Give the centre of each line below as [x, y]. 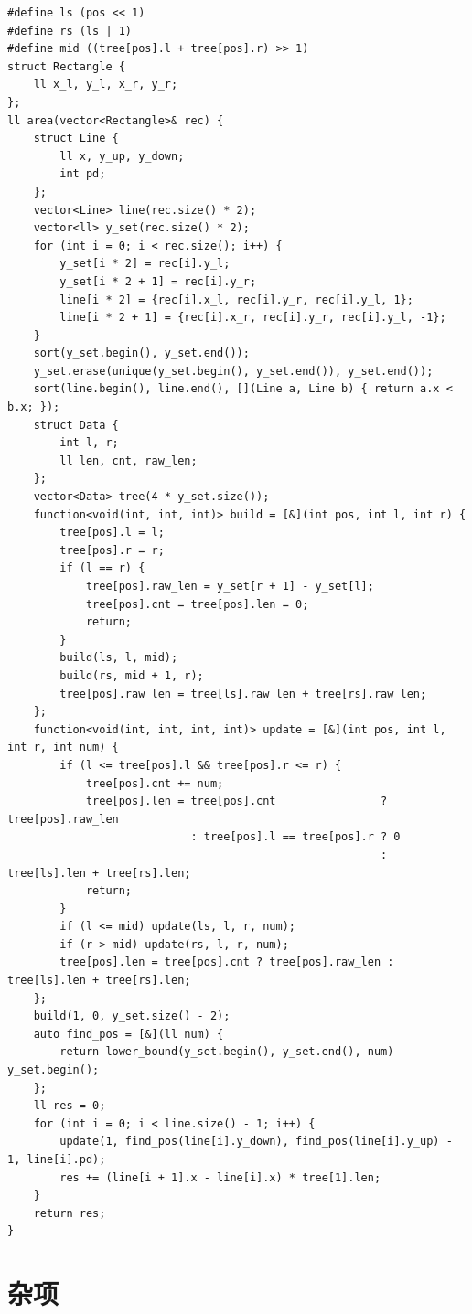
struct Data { [76, 425]
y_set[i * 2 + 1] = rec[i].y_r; [158, 281]
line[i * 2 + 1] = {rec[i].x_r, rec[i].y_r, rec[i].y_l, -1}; [253, 318]
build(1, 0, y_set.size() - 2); [132, 1016]
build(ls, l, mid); [119, 658]
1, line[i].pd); [57, 1159]
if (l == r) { [102, 568]
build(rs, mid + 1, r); [132, 675]
